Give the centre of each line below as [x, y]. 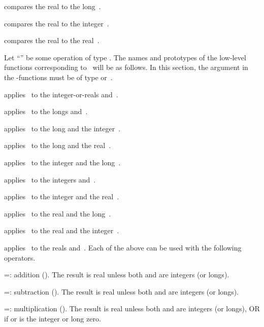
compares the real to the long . [53, 6]
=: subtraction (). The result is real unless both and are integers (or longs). [121, 291]
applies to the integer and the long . [62, 162]
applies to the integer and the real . [62, 196]
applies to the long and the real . [58, 145]
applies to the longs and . [46, 111]
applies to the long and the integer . [62, 128]
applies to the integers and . [50, 179]
